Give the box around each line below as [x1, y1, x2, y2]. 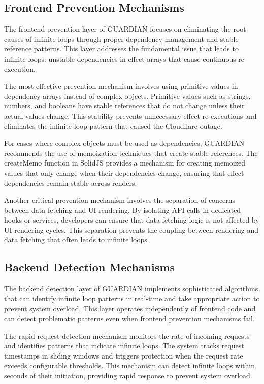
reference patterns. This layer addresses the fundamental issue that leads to [4, 43, 239, 54]
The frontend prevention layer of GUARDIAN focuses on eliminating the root [4, 23, 246, 34]
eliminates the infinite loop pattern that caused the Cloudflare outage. [4, 120, 222, 131]
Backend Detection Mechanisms [4, 259, 175, 275]
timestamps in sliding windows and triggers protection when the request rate [4, 350, 243, 361]
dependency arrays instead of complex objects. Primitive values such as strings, [4, 90, 251, 101]
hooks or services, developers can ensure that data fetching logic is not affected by [4, 214, 259, 225]
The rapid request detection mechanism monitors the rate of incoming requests [4, 330, 250, 341]
